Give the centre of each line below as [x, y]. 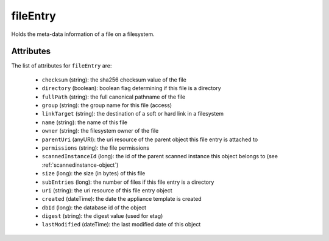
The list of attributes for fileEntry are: [62, 66]
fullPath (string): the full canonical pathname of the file [114, 97]
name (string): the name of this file [85, 122]
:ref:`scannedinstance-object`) [80, 165]
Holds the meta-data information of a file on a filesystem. [83, 34]
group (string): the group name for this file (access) [107, 105]
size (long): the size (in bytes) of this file [94, 173]
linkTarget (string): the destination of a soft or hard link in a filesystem [133, 114]
